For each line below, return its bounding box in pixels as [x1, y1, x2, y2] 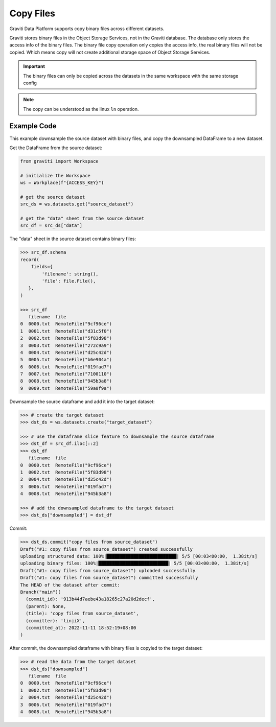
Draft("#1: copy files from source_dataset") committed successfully [20, 575, 198, 581]
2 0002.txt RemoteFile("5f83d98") [20, 335, 112, 341]
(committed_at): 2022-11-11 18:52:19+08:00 [26, 625, 136, 630]
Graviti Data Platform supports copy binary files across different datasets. [9, 26, 165, 32]
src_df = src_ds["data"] [20, 223, 83, 228]
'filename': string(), [41, 271, 99, 277]
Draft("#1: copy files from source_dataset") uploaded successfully [20, 568, 196, 573]
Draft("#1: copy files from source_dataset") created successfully [20, 546, 193, 552]
